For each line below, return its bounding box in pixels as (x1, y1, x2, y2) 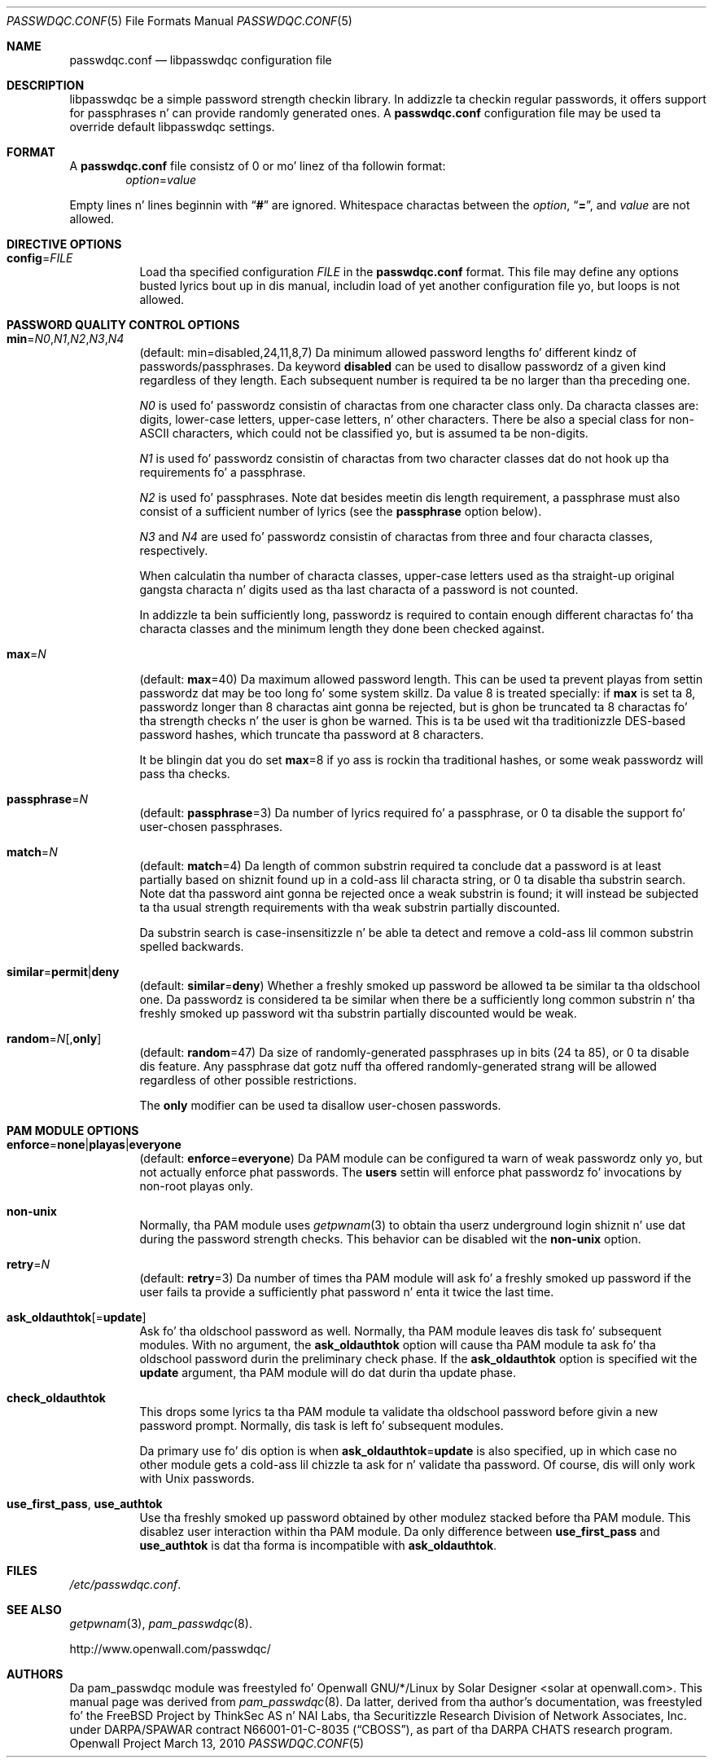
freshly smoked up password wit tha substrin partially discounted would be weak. (139, 1006, 577, 1020)
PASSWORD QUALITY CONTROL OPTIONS (7, 318, 240, 332)
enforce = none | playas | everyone (7, 1137, 182, 1151)
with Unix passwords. (139, 1471, 255, 1485)
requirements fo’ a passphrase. (139, 465, 306, 479)
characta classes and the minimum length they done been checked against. (139, 622, 545, 636)
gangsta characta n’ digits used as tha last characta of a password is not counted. (139, 583, 579, 596)
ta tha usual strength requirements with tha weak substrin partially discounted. (139, 900, 561, 914)
